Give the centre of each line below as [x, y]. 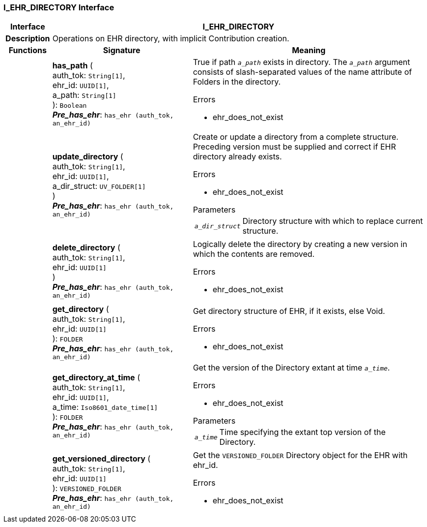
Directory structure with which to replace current [333, 221]
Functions [28, 50]
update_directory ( [88, 156]
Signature [122, 50]
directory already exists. [237, 157]
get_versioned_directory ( [101, 458]
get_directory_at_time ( [96, 377]
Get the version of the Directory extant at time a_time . [291, 368]
